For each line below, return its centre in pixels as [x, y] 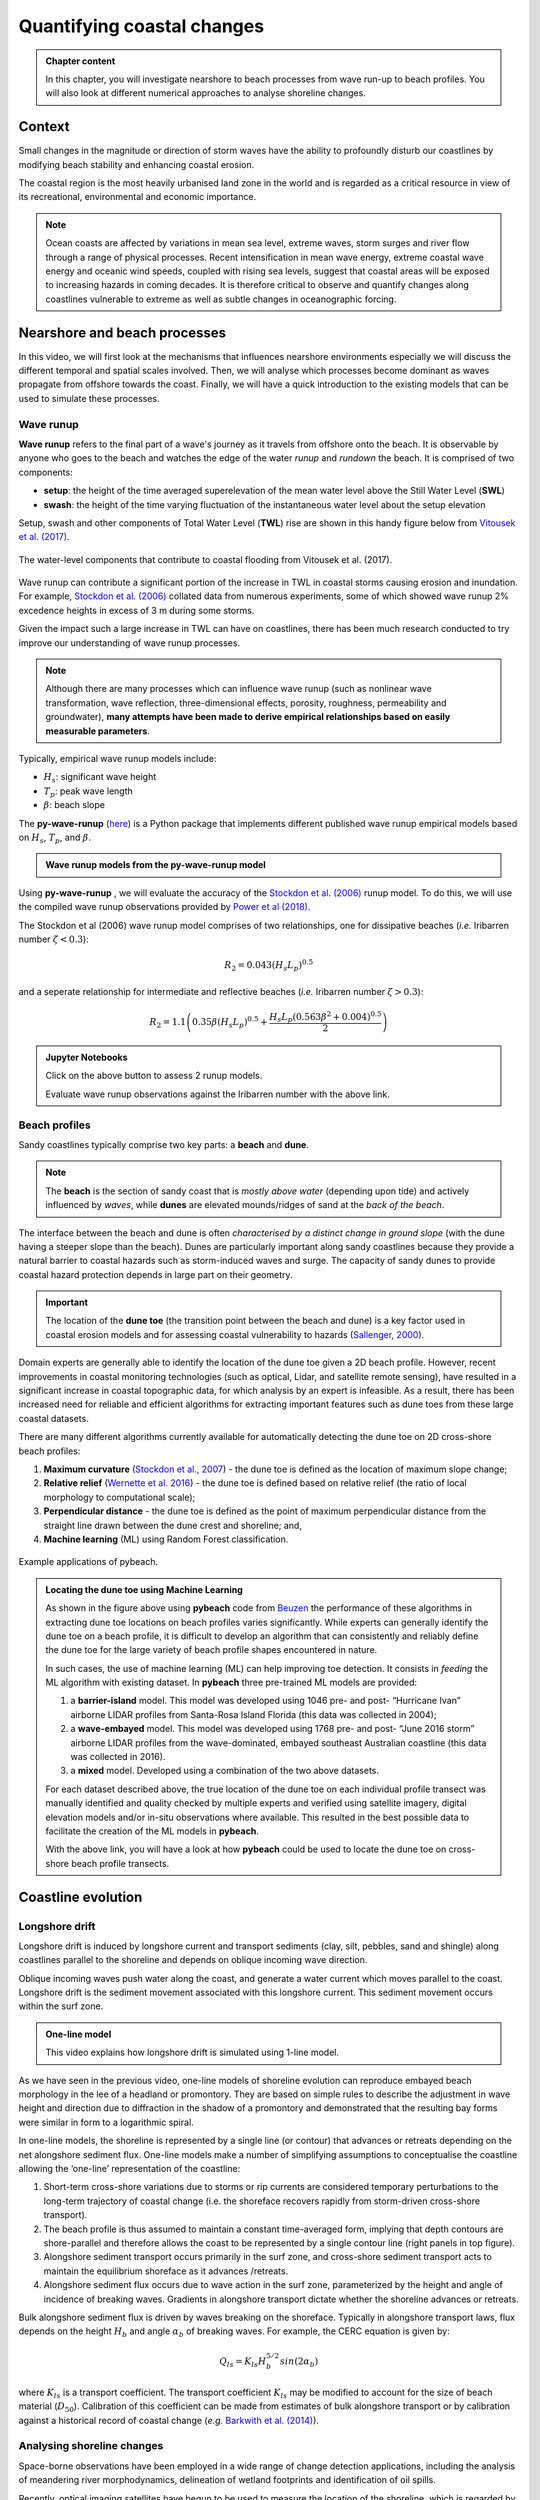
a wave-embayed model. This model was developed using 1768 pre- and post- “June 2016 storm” [272, 1729]
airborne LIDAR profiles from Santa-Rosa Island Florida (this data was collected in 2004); [253, 1714]
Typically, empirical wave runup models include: [117, 758]
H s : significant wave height [100, 778]
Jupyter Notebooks [87, 1057]
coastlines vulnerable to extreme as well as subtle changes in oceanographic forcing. [221, 299]
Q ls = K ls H [242, 2363]
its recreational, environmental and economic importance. [137, 197]
